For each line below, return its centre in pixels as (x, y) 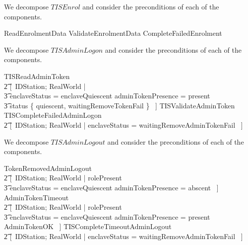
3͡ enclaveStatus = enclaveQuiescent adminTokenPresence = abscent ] (111, 187)
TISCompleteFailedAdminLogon (53, 115)
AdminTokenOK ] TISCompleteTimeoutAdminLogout (88, 226)
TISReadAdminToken (37, 76)
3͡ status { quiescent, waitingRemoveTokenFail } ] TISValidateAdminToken (120, 105)
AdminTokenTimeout (36, 197)
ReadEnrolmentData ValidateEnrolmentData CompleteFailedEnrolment (113, 33)
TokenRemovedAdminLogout (48, 168)
